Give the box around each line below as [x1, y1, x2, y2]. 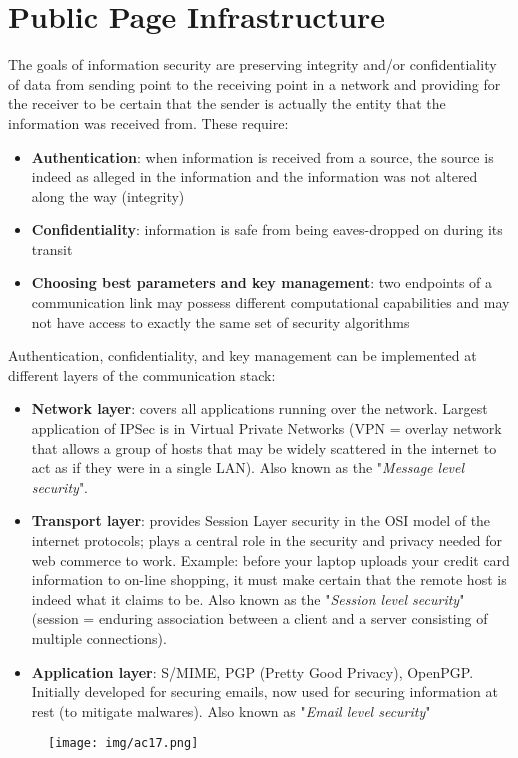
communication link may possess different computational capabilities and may [31, 292, 510, 313]
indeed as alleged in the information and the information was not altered [31, 166, 478, 187]
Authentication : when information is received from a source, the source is [31, 146, 494, 167]
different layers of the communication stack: [8, 364, 276, 385]
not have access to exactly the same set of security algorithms [31, 311, 410, 332]
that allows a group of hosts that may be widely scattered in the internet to [31, 437, 497, 458]
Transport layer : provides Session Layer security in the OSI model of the [31, 510, 491, 531]
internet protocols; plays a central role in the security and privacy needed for [31, 530, 503, 550]
